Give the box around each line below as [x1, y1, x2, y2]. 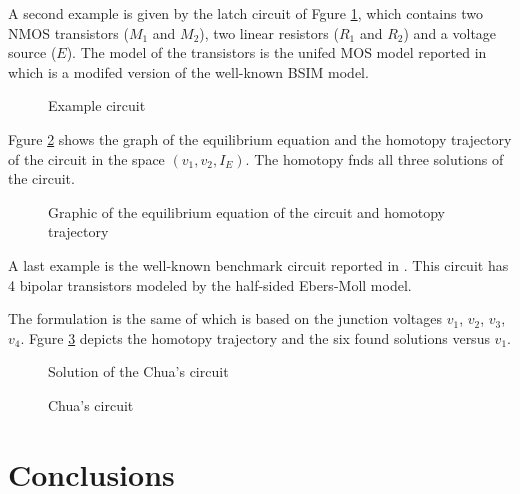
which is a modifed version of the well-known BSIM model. [8, 61, 369, 82]
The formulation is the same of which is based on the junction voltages [8, 308, 443, 329]
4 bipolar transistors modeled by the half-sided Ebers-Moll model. [8, 274, 412, 295]
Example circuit [48, 95, 146, 116]
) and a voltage [403, 22, 497, 43]
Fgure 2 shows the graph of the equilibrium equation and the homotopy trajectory [8, 128, 512, 149]
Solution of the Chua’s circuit [48, 361, 229, 382]
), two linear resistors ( [199, 22, 339, 43]
